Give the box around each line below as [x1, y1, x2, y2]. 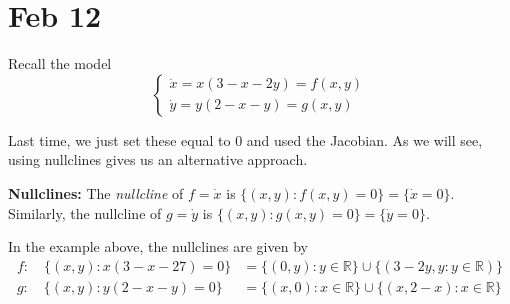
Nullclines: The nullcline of [8, 182, 184, 203]
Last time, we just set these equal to [8, 129, 231, 150]
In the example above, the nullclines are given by [8, 236, 308, 257]
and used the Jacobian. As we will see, [246, 129, 483, 150]
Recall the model [8, 53, 112, 74]
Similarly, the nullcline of [8, 202, 162, 223]
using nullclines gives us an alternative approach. [8, 149, 308, 170]
